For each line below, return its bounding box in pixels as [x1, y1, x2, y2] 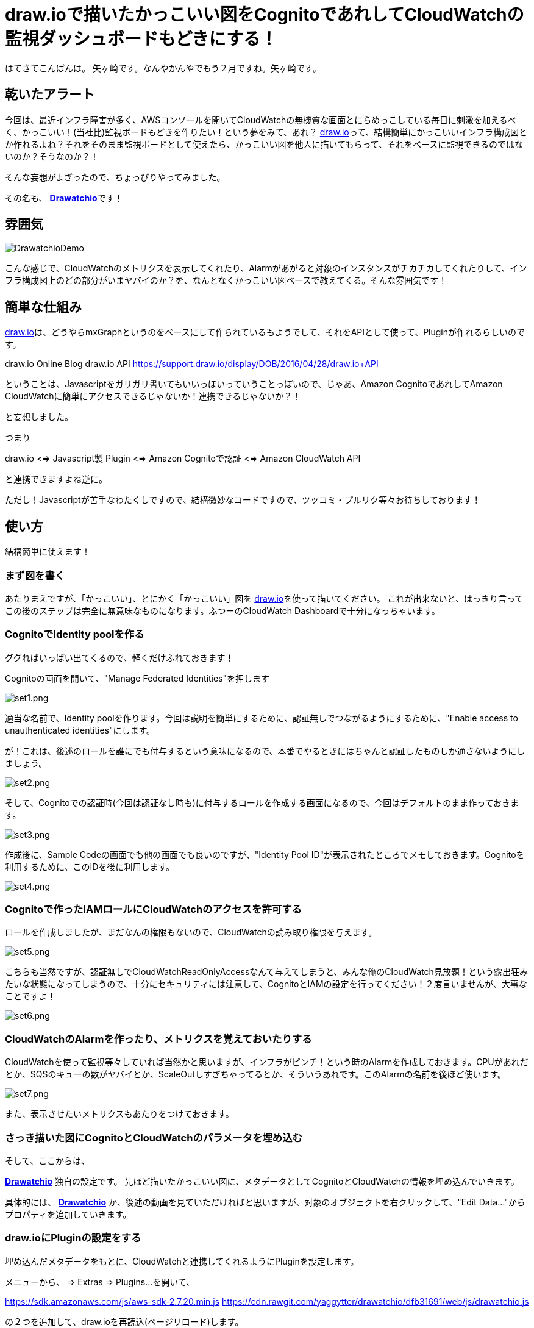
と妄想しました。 [5, 412, 73, 423]
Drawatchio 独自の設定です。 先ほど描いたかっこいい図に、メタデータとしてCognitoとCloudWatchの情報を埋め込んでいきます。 [5, 1176, 519, 1187]
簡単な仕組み [5, 299, 82, 315]
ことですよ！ [5, 991, 56, 1002]
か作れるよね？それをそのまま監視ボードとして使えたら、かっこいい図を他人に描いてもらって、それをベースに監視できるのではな [5, 138, 524, 149]
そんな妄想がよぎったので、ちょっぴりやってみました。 [5, 171, 226, 182]
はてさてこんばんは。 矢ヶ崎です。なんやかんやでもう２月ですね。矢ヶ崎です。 [5, 62, 321, 73]
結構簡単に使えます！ [5, 546, 90, 557]
